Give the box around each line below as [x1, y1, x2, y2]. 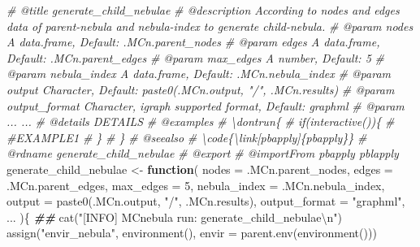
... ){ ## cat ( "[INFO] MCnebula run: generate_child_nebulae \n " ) [6, 208, 342, 225]
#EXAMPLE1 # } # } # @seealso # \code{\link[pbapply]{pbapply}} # [6, 128, 367, 145]
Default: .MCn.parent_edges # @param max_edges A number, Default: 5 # [6, 49, 384, 66]
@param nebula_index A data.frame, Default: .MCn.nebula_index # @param [6, 65, 391, 82]
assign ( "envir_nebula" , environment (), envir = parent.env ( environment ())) [6, 224, 377, 241]
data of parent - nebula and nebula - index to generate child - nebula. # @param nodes [6, 17, 414, 34]
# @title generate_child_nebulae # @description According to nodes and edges [6, 2, 400, 18]
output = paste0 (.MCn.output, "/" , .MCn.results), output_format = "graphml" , [6, 193, 405, 210]
